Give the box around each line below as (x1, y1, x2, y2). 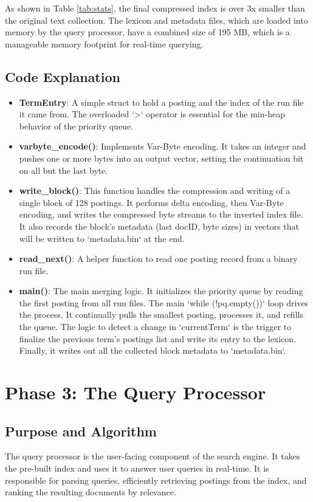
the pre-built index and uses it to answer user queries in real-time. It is (5, 462, 269, 475)
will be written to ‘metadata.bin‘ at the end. (19, 232, 185, 244)
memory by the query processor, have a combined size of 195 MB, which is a (5, 26, 290, 38)
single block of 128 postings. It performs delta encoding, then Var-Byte (19, 196, 284, 208)
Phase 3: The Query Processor (5, 380, 266, 405)
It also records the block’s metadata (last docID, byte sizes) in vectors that (19, 219, 299, 232)
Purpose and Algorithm (5, 421, 157, 440)
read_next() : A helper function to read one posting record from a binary (19, 252, 298, 265)
